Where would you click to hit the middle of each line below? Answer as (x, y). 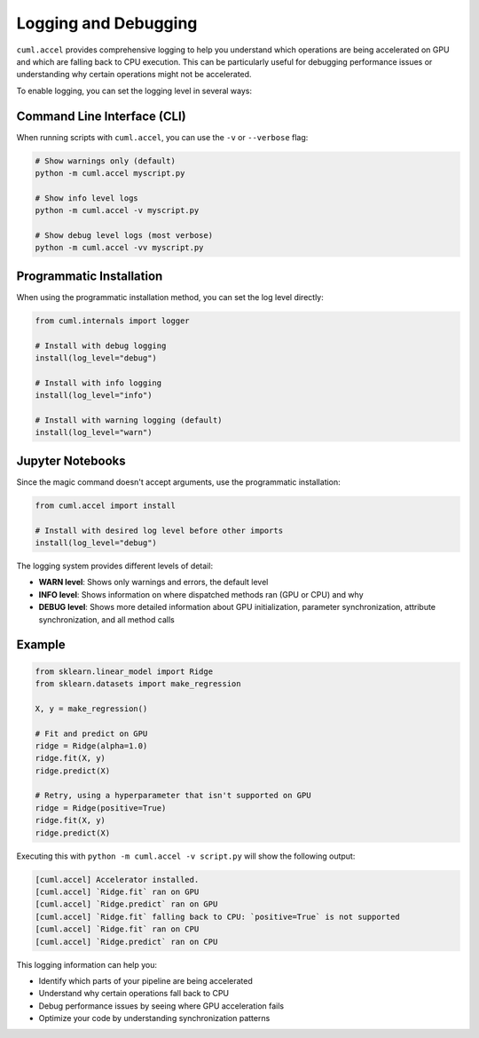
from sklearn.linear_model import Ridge (124, 671)
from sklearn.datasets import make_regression (138, 683)
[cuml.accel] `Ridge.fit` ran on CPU (117, 929)
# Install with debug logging (101, 345)
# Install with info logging (98, 383)
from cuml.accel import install (106, 505)
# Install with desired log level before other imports (159, 530)
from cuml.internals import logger (112, 321)
